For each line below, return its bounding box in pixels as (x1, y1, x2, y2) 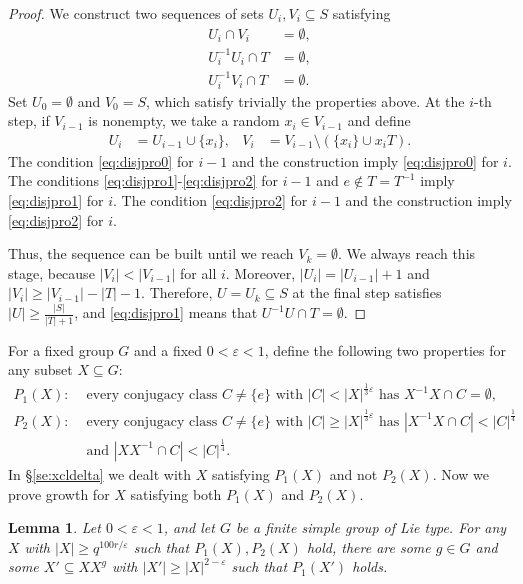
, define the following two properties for (264, 339, 506, 360)
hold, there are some (306, 536, 431, 557)
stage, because (8, 262, 95, 283)
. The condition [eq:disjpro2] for (113, 190, 308, 211)
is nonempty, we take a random (88, 110, 280, 131)
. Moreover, (225, 262, 296, 283)
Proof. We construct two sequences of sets (8, 3, 264, 23)
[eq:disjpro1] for (8, 190, 104, 211)
